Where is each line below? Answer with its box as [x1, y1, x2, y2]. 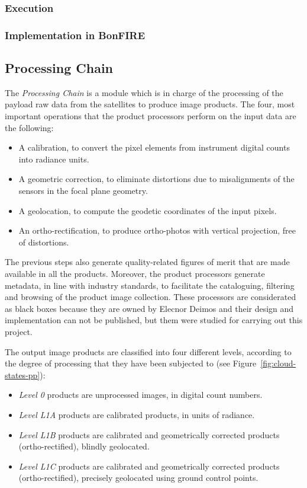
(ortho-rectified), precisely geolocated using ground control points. [18, 471, 258, 484]
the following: [5, 121, 54, 133]
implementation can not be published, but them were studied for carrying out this [5, 314, 303, 326]
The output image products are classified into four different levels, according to [5, 345, 292, 358]
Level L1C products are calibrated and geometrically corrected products [18, 460, 280, 472]
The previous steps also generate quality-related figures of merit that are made [5, 256, 290, 268]
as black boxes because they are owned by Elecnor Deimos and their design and [5, 302, 294, 314]
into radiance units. [18, 152, 89, 165]
